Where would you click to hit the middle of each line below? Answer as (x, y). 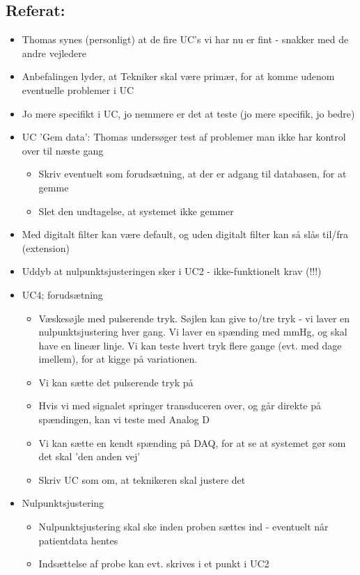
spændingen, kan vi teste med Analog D (124, 419)
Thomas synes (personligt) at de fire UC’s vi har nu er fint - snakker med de (185, 39)
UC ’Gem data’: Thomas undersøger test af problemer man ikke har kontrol (184, 137)
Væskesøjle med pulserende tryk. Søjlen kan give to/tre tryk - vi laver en (194, 318)
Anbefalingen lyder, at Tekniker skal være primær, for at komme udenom (178, 76)
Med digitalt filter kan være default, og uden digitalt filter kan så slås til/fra (185, 234)
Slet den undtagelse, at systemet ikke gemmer (136, 211)
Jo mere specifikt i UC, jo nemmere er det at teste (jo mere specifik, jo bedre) (188, 113)
